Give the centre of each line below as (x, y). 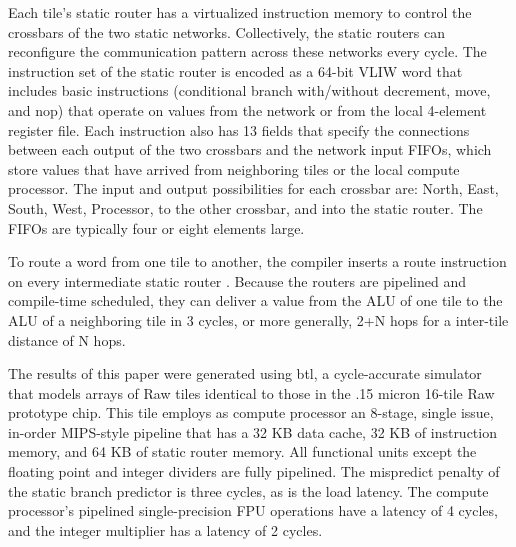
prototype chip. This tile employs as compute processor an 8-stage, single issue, (251, 412)
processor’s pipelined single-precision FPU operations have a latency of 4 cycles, (253, 510)
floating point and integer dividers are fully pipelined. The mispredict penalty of (254, 471)
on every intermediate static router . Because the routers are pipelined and (237, 280)
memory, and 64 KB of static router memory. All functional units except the (242, 451)
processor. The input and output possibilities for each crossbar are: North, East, (253, 188)
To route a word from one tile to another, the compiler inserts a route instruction (257, 261)
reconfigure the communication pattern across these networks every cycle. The (247, 51)
